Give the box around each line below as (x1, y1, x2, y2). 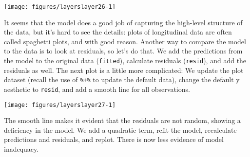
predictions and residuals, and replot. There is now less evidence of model (4, 134, 224, 144)
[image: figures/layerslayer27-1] (4, 101, 116, 108)
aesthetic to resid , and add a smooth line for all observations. (4, 84, 190, 94)
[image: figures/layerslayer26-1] (4, 3, 116, 10)
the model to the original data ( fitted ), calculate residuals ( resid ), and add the (4, 55, 247, 66)
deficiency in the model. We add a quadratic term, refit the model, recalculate (4, 124, 237, 135)
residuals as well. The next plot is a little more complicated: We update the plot (4, 65, 244, 75)
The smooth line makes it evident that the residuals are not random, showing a (4, 115, 241, 125)
